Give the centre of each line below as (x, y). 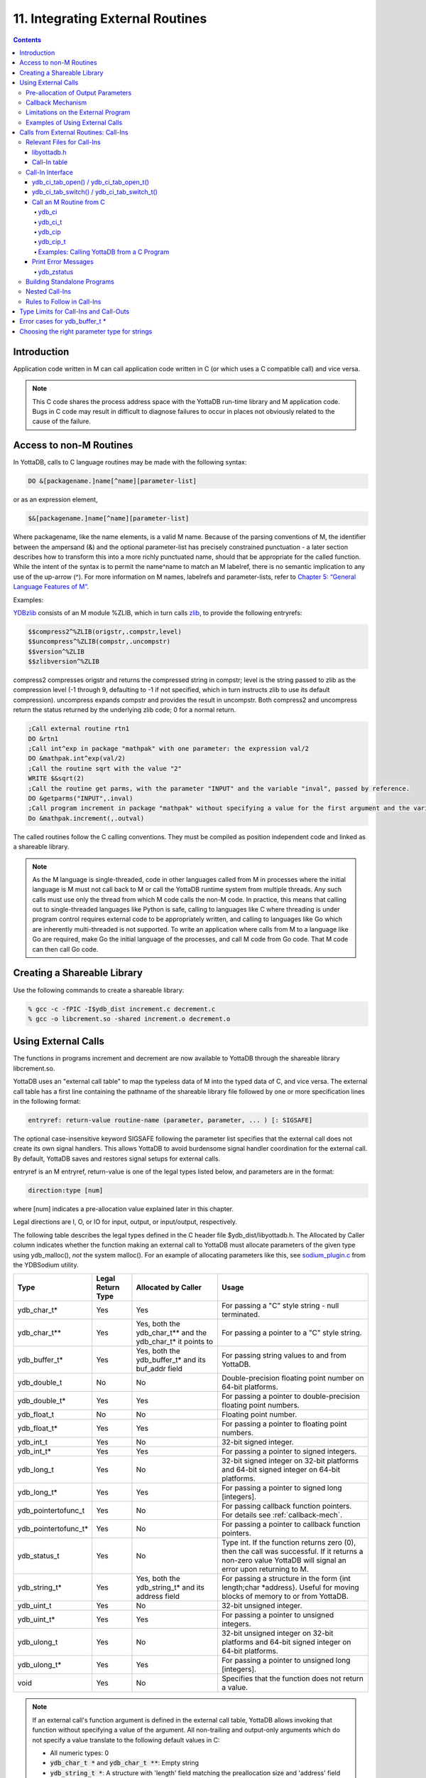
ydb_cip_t (52, 242)
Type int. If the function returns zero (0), (289, 1543)
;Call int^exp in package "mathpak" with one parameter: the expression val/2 (168, 749)
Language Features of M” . (51, 587)
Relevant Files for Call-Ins (63, 142)
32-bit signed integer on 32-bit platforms (290, 1461)
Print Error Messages (63, 262)
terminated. (241, 1314)
